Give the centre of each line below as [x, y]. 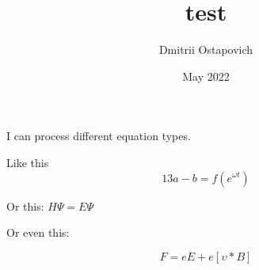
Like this [28, 162]
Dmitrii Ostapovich [206, 49]
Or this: [25, 205]
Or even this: [38, 232]
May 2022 [206, 76]
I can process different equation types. [99, 136]
